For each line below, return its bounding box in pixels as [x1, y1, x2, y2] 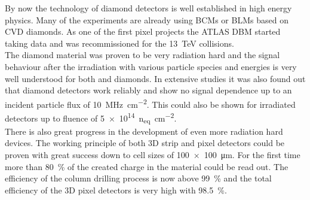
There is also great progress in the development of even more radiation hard [5, 125, 283, 137]
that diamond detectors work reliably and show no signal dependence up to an [5, 84, 292, 96]
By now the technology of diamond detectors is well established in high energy [5, 2, 292, 14]
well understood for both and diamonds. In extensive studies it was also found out [5, 72, 306, 84]
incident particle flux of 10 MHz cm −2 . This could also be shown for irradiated [5, 96, 296, 110]
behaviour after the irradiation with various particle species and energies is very [5, 60, 297, 72]
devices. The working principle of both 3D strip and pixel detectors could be [5, 137, 285, 149]
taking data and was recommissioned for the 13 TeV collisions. [5, 37, 234, 49]
